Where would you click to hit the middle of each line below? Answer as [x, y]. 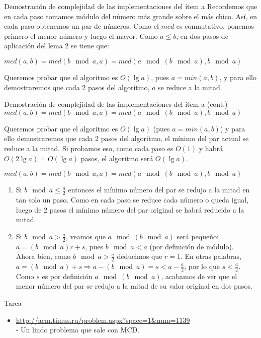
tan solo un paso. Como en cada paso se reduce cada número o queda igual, [132, 199]
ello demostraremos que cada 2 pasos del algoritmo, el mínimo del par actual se [126, 138]
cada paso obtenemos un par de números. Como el [81, 26]
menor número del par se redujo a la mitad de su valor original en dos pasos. [134, 286]
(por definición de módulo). [192, 246]
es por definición [67, 276]
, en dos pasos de [202, 36]
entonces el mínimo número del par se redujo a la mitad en [159, 190]
